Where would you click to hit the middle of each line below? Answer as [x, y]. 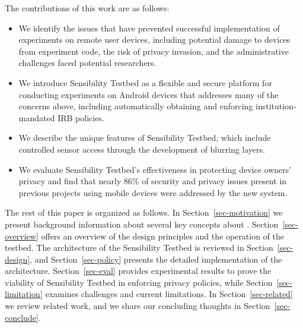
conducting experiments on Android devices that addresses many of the [149, 94]
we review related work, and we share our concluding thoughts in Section [138, 306]
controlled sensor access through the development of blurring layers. [142, 149]
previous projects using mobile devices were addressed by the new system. [153, 192]
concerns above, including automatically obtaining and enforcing [136, 106]
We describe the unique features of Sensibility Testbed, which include [145, 138]
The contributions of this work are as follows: [87, 8]
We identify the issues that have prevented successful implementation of [149, 28]
